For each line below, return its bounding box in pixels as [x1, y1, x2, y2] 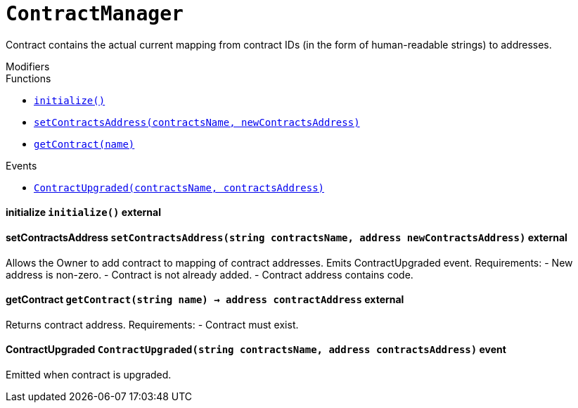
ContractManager [6, 2, 184, 25]
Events [6, 159, 37, 172]
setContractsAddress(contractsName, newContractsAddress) [34, 116, 360, 128]
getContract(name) [34, 138, 135, 150]
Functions [6, 72, 51, 84]
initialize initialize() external [6, 206, 161, 219]
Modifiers [6, 60, 50, 72]
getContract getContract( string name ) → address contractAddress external [6, 293, 404, 306]
